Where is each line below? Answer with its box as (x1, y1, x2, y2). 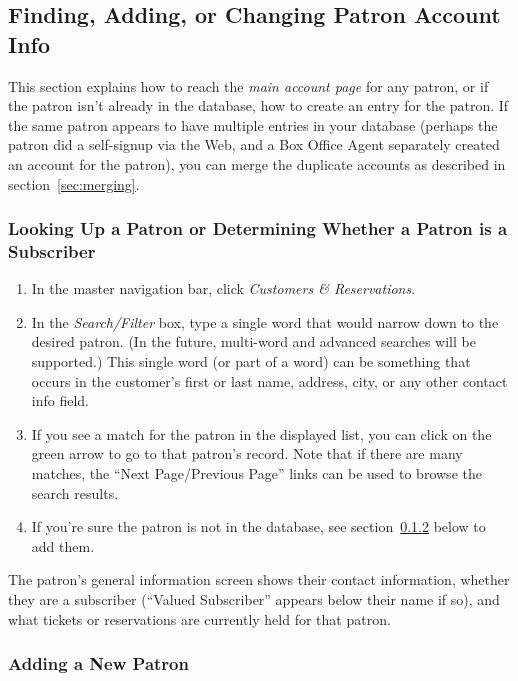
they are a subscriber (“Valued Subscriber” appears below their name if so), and (8, 589, 500, 610)
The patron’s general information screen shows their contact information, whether (8, 569, 510, 590)
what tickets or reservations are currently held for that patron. (8, 608, 391, 629)
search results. (31, 482, 119, 503)
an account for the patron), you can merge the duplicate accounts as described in (8, 153, 506, 174)
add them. (31, 535, 95, 556)
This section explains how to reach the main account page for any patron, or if (8, 75, 489, 96)
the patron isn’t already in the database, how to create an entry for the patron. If (8, 95, 509, 116)
